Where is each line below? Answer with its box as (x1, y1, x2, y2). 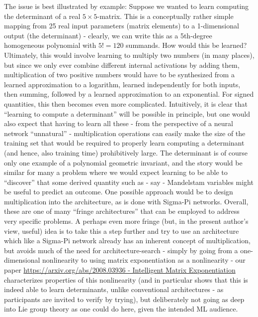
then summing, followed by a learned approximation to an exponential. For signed (4, 89, 254, 99)
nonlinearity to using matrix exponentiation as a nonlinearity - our (42, 255, 246, 265)
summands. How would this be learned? (126, 40, 247, 50)
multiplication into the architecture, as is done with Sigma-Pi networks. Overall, (4, 196, 249, 206)
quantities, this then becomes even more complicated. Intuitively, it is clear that (4, 98, 248, 109)
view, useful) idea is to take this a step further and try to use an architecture (4, 225, 239, 236)
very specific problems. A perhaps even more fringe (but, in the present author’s (4, 216, 249, 226)
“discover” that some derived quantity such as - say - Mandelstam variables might (4, 176, 254, 187)
